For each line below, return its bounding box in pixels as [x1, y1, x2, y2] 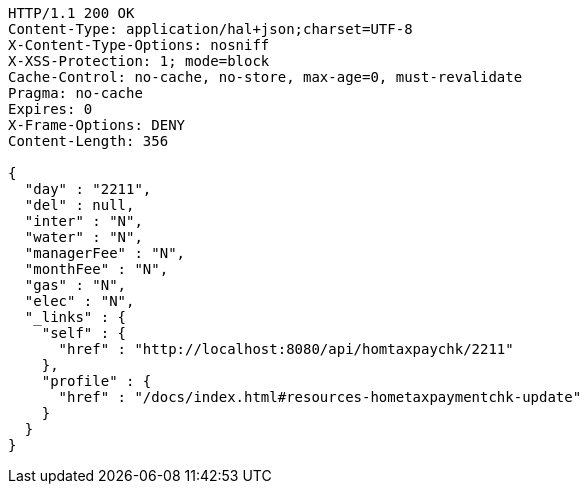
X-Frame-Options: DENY [8, 117, 186, 133]
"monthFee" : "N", [24, 261, 169, 277]
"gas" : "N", [24, 277, 127, 293]
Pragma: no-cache [8, 85, 143, 101]
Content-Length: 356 [8, 133, 169, 149]
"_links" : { [24, 309, 127, 325]
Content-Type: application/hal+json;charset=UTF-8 [8, 21, 413, 37]
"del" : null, [24, 197, 135, 213]
